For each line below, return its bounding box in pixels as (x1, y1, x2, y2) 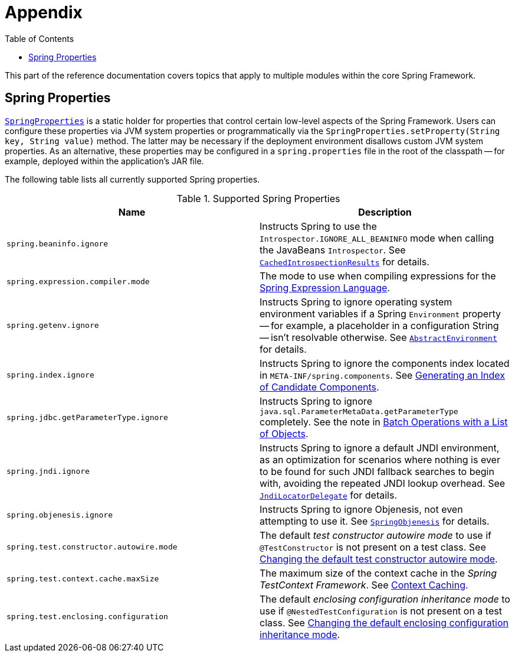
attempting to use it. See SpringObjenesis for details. (260, 515, 490, 527)
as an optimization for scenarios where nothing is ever (260, 453, 500, 466)
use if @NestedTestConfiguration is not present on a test (260, 604, 502, 617)
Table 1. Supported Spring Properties (176, 192, 340, 204)
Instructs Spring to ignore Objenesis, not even (260, 503, 463, 515)
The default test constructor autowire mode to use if (260, 529, 491, 541)
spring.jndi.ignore (6, 467, 90, 476)
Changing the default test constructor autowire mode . (260, 552, 498, 565)
